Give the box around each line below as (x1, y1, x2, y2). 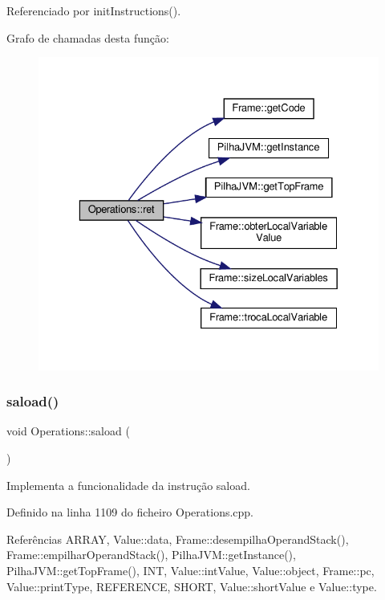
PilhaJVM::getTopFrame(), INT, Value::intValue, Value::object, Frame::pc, (6, 561, 375, 578)
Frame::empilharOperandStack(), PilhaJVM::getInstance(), (6, 546, 296, 563)
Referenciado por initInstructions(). (6, 2, 181, 18)
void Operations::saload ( (6, 422, 130, 439)
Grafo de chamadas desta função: (6, 29, 169, 46)
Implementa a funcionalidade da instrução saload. (6, 476, 250, 493)
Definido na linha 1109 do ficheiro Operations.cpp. (6, 504, 254, 520)
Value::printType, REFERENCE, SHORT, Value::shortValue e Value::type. (6, 578, 377, 594)
